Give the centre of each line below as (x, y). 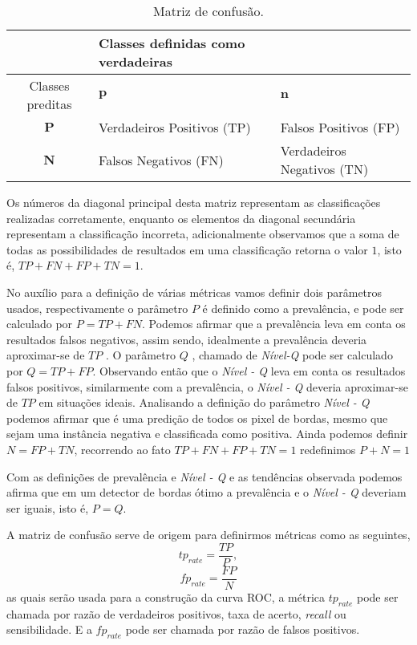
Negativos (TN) (324, 169)
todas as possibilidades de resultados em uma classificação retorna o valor (187, 249)
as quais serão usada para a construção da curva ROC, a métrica (166, 597)
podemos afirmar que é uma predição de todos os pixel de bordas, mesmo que (197, 418)
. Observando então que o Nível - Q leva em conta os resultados (249, 370)
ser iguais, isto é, (48, 507)
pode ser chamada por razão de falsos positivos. (243, 629)
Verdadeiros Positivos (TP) (175, 127)
